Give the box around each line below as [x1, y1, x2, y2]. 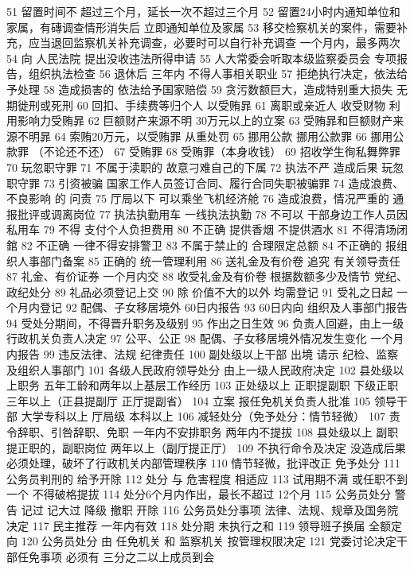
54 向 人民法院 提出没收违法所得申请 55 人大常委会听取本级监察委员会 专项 [6, 49, 396, 66]
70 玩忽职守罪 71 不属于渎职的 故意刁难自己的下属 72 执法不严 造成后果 [6, 158, 378, 175]
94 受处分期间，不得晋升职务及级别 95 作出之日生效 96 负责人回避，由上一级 [6, 314, 404, 331]
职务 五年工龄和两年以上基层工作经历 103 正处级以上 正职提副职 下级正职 [17, 377, 399, 394]
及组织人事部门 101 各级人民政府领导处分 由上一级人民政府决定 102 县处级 [6, 361, 393, 378]
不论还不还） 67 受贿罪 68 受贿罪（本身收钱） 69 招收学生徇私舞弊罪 [43, 143, 400, 160]
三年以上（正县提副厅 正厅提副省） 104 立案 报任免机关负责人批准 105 [6, 392, 371, 409]
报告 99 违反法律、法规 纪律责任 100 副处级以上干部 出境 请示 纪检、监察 [17, 346, 399, 363]
